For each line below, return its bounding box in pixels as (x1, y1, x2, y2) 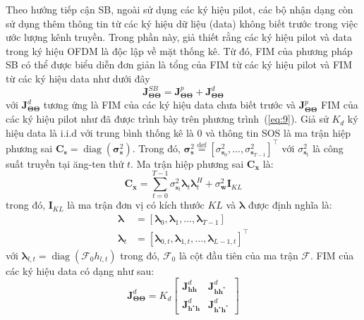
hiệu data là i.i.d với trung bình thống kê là (6, 125, 194, 140)
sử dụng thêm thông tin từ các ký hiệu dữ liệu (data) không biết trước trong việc (6, 16, 358, 30)
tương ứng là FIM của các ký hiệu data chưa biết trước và (43, 97, 296, 112)
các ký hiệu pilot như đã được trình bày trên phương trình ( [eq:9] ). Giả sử (6, 111, 329, 126)
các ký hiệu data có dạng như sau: (6, 263, 154, 278)
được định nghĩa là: (248, 197, 332, 212)
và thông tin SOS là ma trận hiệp (205, 125, 351, 140)
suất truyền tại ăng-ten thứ (6, 156, 124, 171)
